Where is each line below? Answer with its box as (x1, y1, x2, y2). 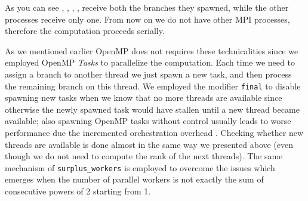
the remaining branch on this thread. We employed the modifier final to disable (5, 79, 301, 92)
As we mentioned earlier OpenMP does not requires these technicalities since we (5, 44, 298, 57)
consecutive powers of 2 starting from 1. (5, 185, 151, 197)
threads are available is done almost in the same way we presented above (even (5, 138, 294, 150)
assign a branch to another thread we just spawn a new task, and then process (5, 67, 292, 80)
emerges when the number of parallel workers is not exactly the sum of (5, 173, 264, 185)
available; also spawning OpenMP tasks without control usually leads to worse (5, 115, 291, 127)
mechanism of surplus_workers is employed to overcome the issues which (5, 161, 275, 174)
